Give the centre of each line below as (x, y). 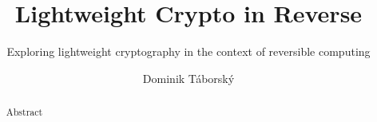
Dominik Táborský (188, 78)
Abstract (24, 112)
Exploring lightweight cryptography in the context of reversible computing (188, 51)
